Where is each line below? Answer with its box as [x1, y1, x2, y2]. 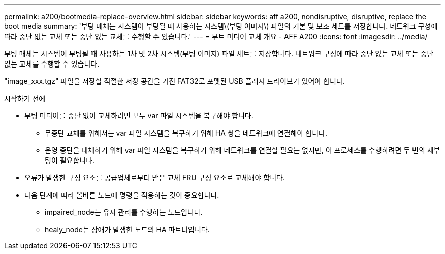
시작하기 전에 [4, 94, 46, 103]
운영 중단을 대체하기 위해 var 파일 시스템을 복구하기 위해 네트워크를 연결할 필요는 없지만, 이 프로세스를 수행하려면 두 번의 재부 [45, 146, 440, 154]
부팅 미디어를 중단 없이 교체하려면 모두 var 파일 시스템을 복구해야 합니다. [24, 111, 253, 120]
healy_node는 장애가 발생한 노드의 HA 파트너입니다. [45, 225, 210, 234]
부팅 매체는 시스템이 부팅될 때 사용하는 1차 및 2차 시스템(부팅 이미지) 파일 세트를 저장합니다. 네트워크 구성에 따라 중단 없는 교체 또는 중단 [4, 49, 434, 58]
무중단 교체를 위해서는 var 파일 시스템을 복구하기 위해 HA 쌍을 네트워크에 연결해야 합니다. [45, 129, 327, 137]
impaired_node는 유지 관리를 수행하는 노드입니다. [45, 208, 203, 216]
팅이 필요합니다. [45, 156, 95, 165]
